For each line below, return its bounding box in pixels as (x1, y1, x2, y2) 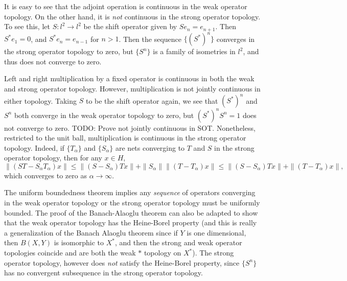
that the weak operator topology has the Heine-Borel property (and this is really (4, 217, 257, 228)
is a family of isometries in (153, 46, 236, 57)
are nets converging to (115, 142, 185, 153)
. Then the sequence (119, 33, 181, 44)
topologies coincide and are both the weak (4, 247, 136, 258)
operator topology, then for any (4, 152, 102, 163)
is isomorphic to (54, 237, 104, 248)
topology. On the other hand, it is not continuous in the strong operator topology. (4, 11, 261, 21)
